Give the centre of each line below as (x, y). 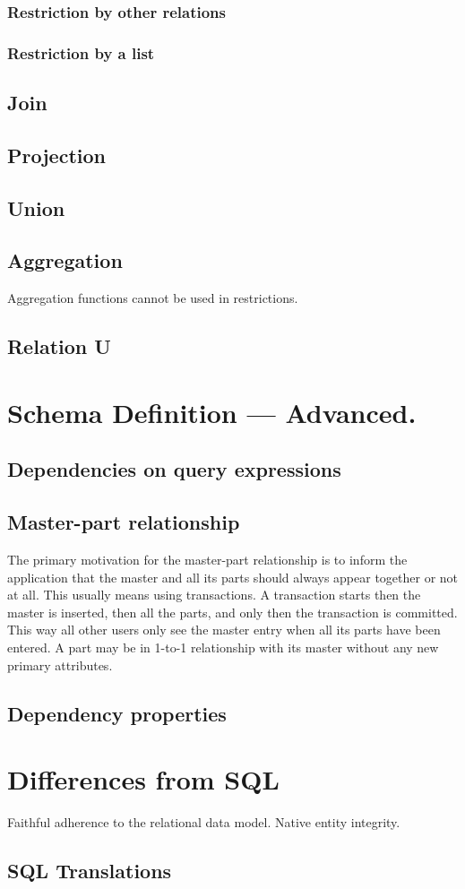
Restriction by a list (81, 52)
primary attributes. (60, 665)
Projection (56, 155)
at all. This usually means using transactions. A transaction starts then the (214, 595)
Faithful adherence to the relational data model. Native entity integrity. (204, 822)
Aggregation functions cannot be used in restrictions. (153, 298)
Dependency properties (117, 713)
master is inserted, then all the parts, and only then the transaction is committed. (232, 612)
